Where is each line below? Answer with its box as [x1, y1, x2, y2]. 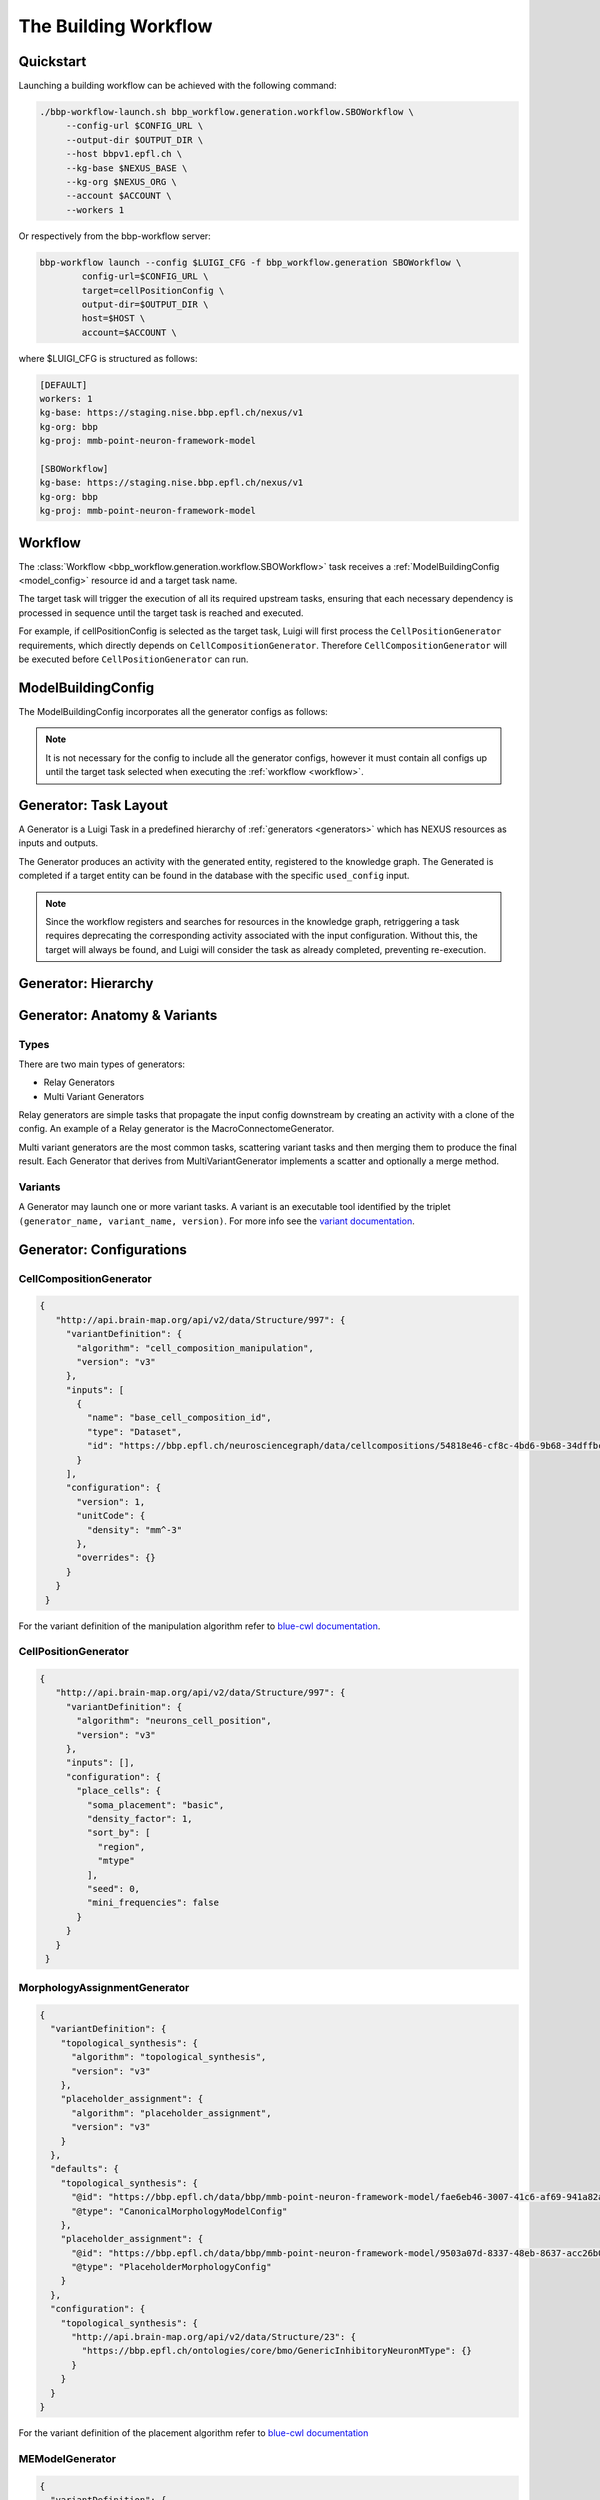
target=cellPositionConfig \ [81, 285, 225, 296]
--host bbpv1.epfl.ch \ [65, 148, 183, 160]
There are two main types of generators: [18, 1058, 185, 1070]
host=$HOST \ [81, 313, 146, 324]
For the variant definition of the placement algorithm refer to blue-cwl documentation [18, 2426, 369, 2439]
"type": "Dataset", [86, 1426, 183, 1437]
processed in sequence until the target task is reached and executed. [18, 606, 304, 619]
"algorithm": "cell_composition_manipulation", [76, 1342, 314, 1354]
